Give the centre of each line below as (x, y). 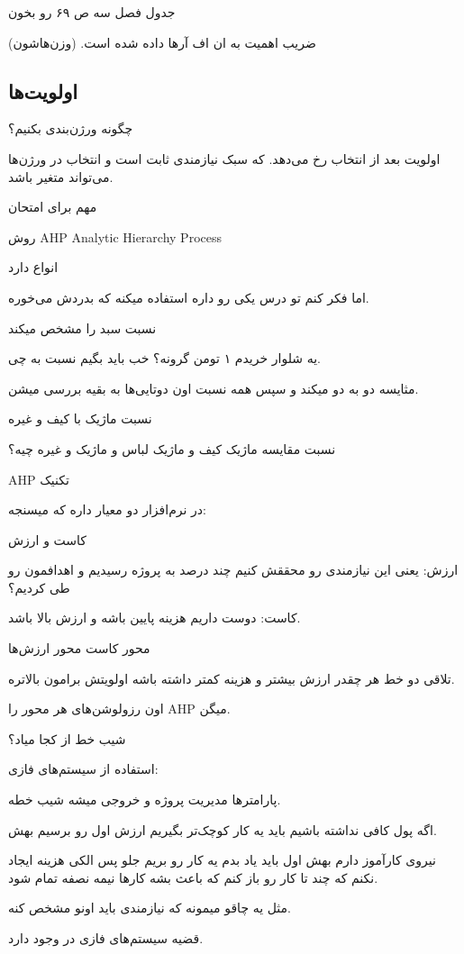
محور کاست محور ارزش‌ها (79, 648)
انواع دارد (33, 267)
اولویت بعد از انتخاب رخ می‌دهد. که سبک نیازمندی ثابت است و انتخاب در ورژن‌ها (224, 158)
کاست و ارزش (47, 539)
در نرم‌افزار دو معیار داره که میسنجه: (107, 509)
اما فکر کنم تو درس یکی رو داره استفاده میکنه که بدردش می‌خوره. (189, 297)
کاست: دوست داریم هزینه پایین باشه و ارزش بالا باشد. (155, 618)
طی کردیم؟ (39, 587)
